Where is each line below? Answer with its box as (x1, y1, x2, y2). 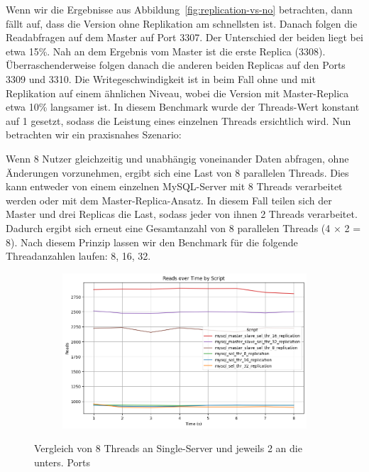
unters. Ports (34, 454, 90, 469)
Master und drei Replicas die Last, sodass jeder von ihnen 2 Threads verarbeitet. (6, 207, 358, 221)
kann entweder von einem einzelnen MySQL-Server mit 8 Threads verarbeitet (6, 179, 343, 194)
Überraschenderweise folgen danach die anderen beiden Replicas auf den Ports (6, 57, 346, 72)
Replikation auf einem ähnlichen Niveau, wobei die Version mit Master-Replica (6, 85, 349, 100)
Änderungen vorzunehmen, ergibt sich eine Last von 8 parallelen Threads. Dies (6, 165, 349, 180)
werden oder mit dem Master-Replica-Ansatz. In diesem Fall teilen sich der (6, 192, 332, 207)
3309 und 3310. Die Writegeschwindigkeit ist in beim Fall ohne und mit (6, 71, 316, 86)
